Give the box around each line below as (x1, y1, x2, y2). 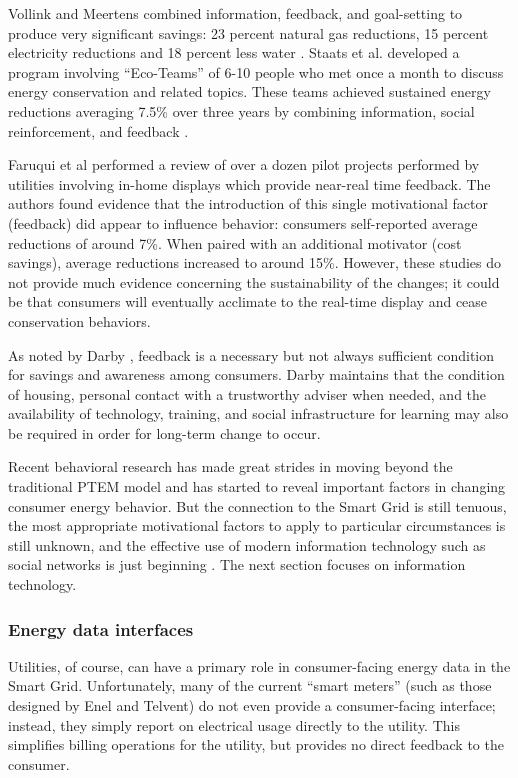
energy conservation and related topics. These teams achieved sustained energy (8, 81, 491, 102)
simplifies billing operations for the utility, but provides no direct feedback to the (8, 734, 504, 755)
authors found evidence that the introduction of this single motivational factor (8, 193, 488, 214)
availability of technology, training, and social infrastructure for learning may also (8, 403, 509, 424)
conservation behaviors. (8, 310, 151, 331)
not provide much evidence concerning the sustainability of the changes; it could (8, 271, 500, 292)
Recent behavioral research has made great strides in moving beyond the (8, 456, 453, 477)
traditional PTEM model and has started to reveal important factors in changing (8, 476, 506, 497)
